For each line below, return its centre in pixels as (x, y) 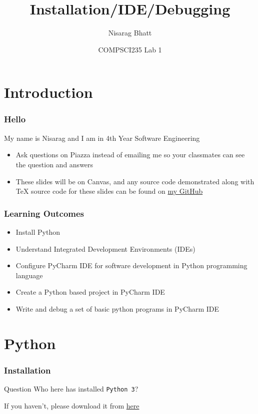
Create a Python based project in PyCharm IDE (90, 292)
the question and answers (54, 164)
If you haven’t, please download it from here (72, 405)
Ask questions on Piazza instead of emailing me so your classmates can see (130, 155)
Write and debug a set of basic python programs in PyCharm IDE (117, 308)
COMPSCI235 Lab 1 (130, 49)
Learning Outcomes (44, 213)
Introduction (48, 92)
